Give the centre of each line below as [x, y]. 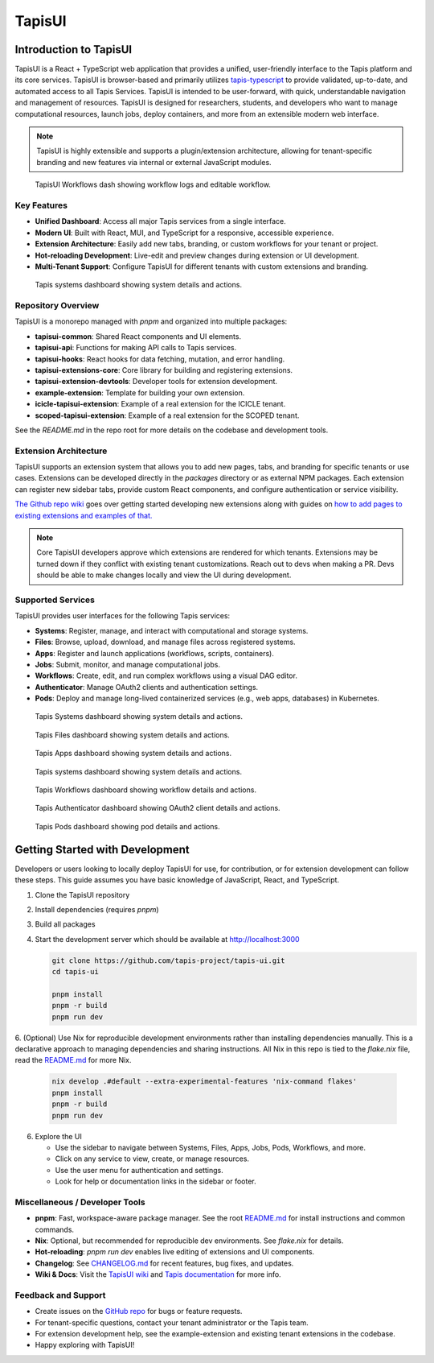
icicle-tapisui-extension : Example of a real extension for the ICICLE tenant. [160, 404]
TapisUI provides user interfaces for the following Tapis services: [123, 616]
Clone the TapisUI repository [82, 894]
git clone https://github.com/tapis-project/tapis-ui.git [168, 960]
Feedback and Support [60, 1295]
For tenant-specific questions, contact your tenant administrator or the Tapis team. [172, 1322]
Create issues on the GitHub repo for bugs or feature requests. [139, 1311]
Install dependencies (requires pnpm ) [97, 909]
